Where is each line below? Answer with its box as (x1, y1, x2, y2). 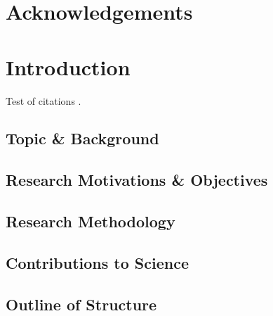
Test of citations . (6, 93, 81, 108)
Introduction (6, 52, 131, 81)
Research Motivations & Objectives (6, 169, 268, 191)
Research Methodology (6, 210, 175, 232)
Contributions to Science (6, 251, 189, 273)
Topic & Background (6, 127, 159, 149)
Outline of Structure (6, 293, 157, 315)
